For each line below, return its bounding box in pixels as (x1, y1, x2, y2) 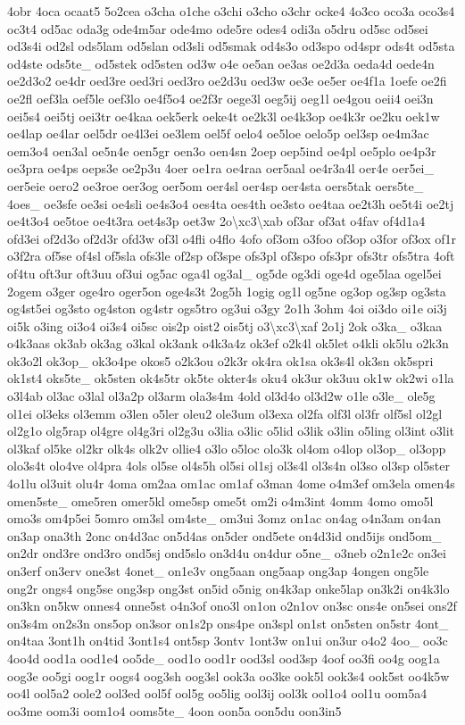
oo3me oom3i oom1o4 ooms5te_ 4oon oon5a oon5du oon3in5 (7, 701, 342, 720)
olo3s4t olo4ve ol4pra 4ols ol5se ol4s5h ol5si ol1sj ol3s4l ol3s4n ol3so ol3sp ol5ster (7, 456, 450, 475)
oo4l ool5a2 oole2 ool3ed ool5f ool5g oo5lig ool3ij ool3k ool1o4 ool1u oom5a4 (7, 684, 428, 703)
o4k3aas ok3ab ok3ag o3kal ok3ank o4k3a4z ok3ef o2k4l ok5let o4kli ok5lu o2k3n (7, 334, 449, 353)
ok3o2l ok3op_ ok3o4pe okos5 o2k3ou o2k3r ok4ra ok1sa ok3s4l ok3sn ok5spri (7, 351, 434, 370)
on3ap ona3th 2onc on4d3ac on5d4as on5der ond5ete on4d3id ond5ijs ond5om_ (7, 526, 442, 545)
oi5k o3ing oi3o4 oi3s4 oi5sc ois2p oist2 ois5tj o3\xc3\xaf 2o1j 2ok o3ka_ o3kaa (7, 316, 443, 335)
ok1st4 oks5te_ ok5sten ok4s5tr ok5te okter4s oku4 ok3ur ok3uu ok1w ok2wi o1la (7, 369, 454, 387)
